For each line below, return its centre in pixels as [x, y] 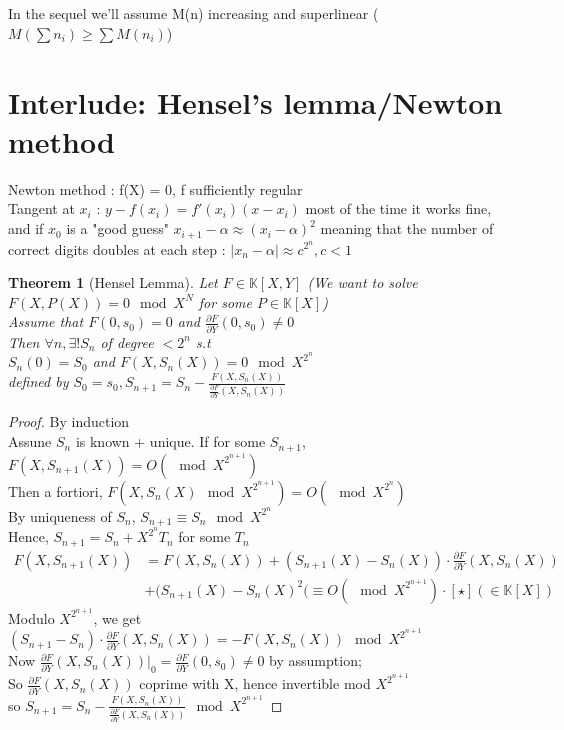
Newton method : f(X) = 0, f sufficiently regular [155, 188]
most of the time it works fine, [398, 208]
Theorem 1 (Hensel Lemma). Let [113, 282]
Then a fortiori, [55, 490]
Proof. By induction [69, 421]
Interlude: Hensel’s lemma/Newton [255, 101]
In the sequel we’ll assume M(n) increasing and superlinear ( [193, 13]
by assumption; [315, 660]
